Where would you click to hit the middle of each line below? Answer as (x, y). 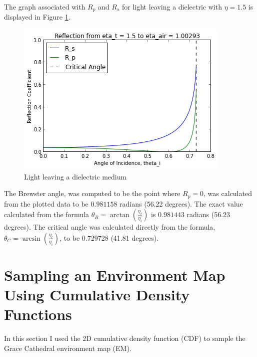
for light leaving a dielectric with (172, 7)
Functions (38, 314)
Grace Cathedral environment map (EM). (68, 348)
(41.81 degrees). (135, 237)
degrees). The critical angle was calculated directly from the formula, (110, 227)
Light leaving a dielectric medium (75, 176)
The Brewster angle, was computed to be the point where (92, 193)
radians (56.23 (208, 214)
